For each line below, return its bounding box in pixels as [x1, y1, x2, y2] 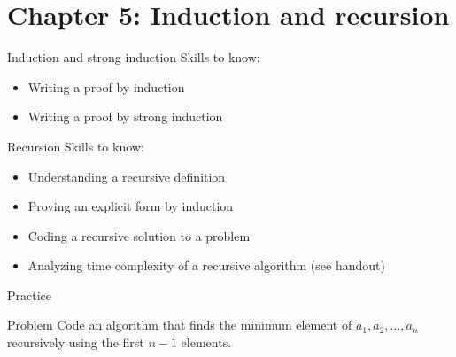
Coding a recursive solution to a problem [27, 226, 251, 244]
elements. [181, 333, 232, 352]
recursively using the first [7, 333, 144, 352]
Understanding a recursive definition [27, 167, 226, 185]
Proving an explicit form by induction [27, 197, 234, 215]
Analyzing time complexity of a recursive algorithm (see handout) [27, 256, 385, 275]
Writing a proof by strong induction [27, 107, 223, 126]
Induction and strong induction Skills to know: [7, 48, 260, 66]
